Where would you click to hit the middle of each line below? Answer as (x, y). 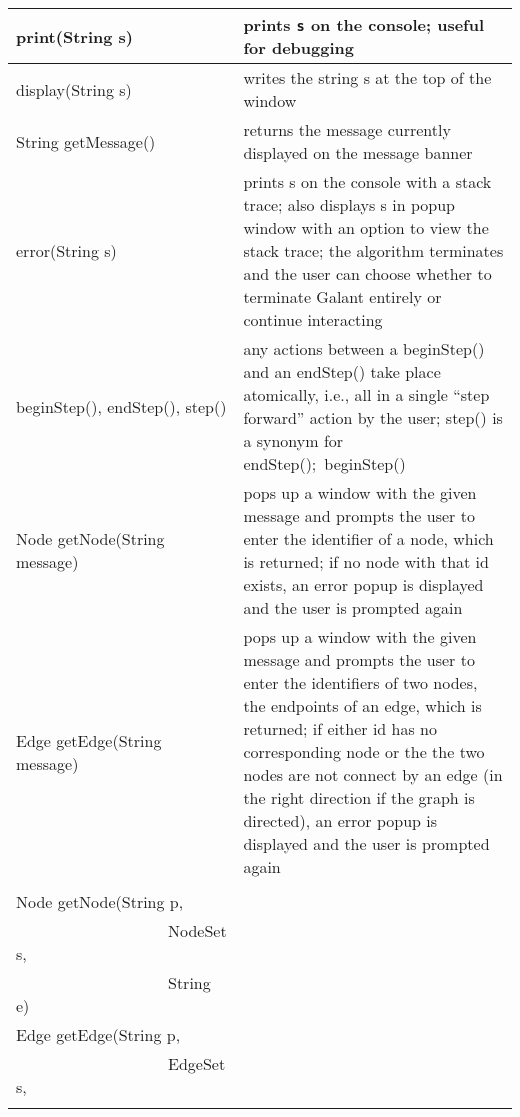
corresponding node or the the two (364, 751)
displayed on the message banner (358, 152)
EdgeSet (197, 1063)
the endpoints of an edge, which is (362, 705)
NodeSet (197, 930)
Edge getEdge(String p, (98, 1034)
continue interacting (313, 319)
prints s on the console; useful (364, 24)
